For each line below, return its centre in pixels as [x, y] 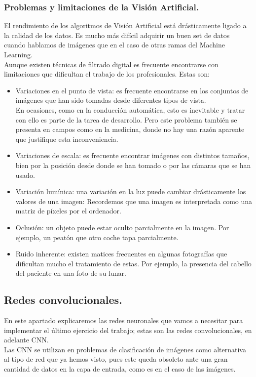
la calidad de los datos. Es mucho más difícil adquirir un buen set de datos [117, 35]
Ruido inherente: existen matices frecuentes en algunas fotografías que [121, 254]
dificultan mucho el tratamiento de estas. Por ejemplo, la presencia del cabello [133, 263]
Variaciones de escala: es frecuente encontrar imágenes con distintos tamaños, [132, 155]
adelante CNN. [26, 340]
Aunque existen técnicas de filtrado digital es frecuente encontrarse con [111, 64]
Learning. [18, 54]
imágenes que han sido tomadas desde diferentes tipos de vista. [111, 100]
